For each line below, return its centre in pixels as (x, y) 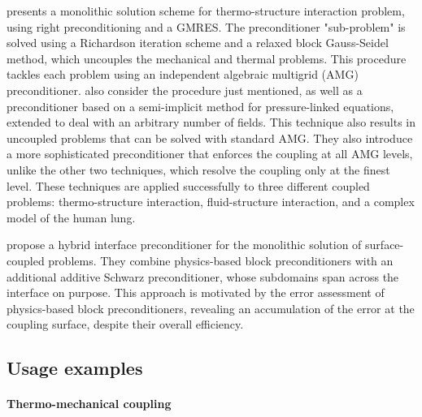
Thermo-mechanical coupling (89, 404)
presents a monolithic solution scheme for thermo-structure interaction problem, (206, 11)
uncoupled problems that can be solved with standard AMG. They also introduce (210, 138)
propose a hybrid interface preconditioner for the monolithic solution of (184, 245)
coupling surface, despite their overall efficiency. (125, 324)
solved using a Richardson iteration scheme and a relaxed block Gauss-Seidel (198, 43)
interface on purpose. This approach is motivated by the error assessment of (196, 292)
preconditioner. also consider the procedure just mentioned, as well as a (185, 90)
